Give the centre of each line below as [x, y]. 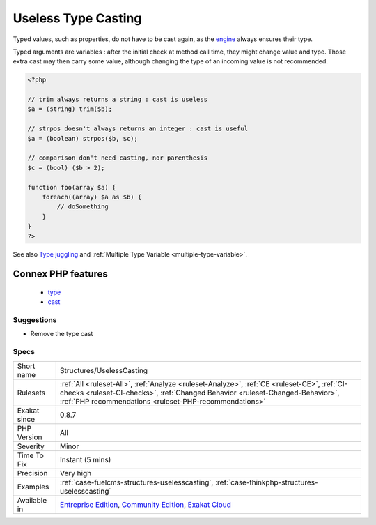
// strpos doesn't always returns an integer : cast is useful [138, 129]
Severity [31, 446]
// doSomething [83, 207]
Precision [32, 473]
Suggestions [35, 320]
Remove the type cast [62, 334]
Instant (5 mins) [85, 459]
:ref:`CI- [335, 383]
